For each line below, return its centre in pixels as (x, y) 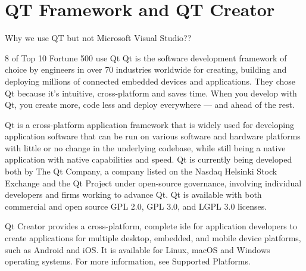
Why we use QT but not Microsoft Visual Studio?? (98, 38)
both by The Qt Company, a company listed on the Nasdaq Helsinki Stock (141, 171)
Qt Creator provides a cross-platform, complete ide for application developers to (151, 226)
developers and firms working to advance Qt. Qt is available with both (133, 194)
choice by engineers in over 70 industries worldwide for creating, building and (146, 69)
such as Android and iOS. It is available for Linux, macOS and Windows (138, 249)
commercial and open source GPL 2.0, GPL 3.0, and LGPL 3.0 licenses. (136, 206)
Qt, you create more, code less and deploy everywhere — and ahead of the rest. (150, 105)
